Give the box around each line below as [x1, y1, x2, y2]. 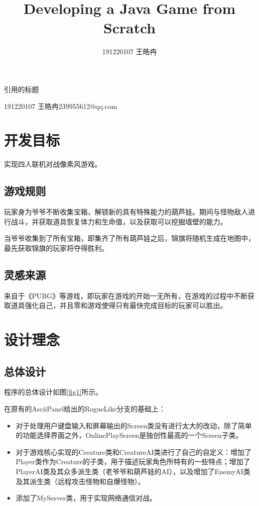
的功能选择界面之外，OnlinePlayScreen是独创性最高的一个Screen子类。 [15, 430, 243, 440]
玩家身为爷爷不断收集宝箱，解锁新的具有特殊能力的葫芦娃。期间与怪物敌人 [4, 206, 248, 217]
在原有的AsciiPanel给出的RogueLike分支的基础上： [4, 403, 166, 413]
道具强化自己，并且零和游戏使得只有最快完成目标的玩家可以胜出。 [10, 300, 227, 310]
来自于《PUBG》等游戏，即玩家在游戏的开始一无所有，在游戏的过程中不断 [4, 290, 248, 301]
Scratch [103, 17, 156, 38]
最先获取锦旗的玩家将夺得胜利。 [4, 242, 109, 253]
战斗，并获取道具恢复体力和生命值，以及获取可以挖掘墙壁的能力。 [10, 216, 227, 226]
